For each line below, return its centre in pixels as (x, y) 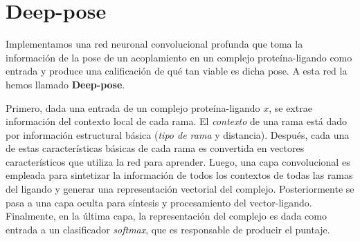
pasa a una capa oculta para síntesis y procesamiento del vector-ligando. (159, 202)
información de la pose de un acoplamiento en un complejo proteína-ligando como (179, 57)
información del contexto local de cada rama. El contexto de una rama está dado (177, 121)
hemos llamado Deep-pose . (65, 84)
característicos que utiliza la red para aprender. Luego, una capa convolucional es (178, 161)
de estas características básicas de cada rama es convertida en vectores (155, 148)
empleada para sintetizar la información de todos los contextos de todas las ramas (179, 175)
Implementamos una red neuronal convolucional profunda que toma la (154, 44)
